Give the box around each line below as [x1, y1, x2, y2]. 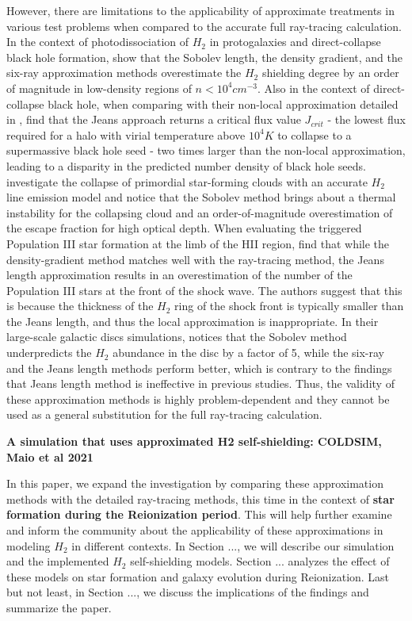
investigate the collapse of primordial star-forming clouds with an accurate [6, 173, 368, 190]
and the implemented [6, 553, 109, 569]
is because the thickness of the [6, 297, 154, 314]
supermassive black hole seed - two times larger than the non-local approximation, [6, 142, 406, 159]
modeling [6, 537, 51, 554]
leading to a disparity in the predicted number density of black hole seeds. [6, 157, 366, 174]
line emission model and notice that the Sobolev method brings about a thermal [6, 189, 396, 205]
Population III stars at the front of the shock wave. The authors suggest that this [6, 282, 402, 298]
